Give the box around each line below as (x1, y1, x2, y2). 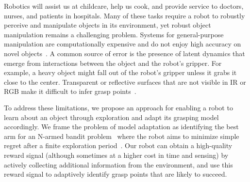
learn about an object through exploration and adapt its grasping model (4, 112, 219, 122)
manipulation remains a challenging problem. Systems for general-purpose (4, 29, 224, 39)
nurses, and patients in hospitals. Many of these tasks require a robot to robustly (4, 10, 245, 20)
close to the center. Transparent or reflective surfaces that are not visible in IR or (4, 76, 246, 87)
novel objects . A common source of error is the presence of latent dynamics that (4, 48, 245, 58)
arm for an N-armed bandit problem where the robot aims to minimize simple (4, 131, 239, 141)
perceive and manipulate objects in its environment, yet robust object (4, 20, 211, 30)
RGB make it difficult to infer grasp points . (4, 86, 136, 96)
